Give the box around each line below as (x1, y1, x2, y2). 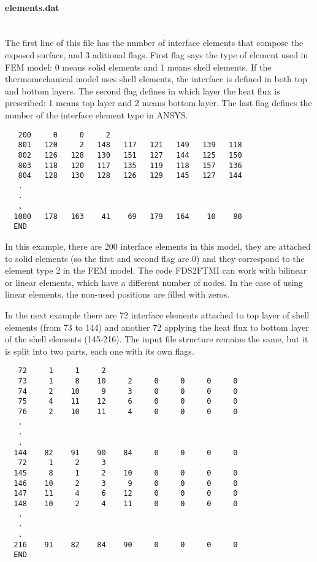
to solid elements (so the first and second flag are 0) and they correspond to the (5, 252, 305, 264)
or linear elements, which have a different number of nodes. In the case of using (5, 275, 303, 288)
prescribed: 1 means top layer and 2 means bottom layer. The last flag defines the (5, 96, 312, 109)
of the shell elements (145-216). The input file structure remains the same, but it (5, 333, 308, 345)
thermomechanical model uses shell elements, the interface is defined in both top (5, 72, 307, 85)
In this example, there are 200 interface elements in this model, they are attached (5, 240, 311, 253)
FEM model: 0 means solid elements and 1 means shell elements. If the (5, 60, 272, 73)
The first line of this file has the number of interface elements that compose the (5, 36, 304, 49)
